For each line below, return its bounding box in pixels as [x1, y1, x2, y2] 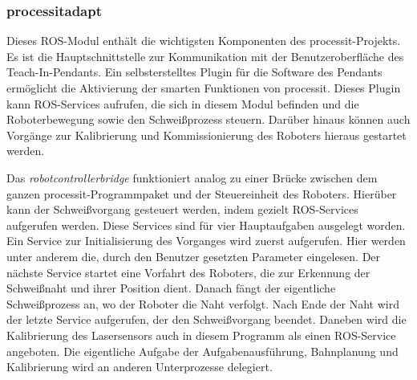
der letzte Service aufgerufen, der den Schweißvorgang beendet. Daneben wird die [6, 311, 407, 328]
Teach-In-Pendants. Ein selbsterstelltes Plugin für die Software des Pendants [6, 63, 383, 80]
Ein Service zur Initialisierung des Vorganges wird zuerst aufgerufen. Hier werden [6, 232, 406, 249]
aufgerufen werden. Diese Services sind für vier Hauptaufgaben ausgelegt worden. [6, 216, 406, 233]
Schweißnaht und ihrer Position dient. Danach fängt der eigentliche [6, 280, 336, 296]
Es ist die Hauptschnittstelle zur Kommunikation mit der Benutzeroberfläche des [6, 47, 404, 64]
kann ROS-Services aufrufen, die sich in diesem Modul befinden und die [6, 95, 359, 112]
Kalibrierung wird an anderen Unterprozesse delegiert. [6, 358, 273, 375]
